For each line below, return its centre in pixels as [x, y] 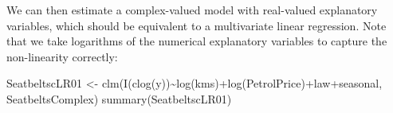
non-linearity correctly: [62, 56]
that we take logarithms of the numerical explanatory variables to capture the [197, 41]
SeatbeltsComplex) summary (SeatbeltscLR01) [119, 98]
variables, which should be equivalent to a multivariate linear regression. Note [196, 25]
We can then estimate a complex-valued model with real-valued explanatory [192, 10]
